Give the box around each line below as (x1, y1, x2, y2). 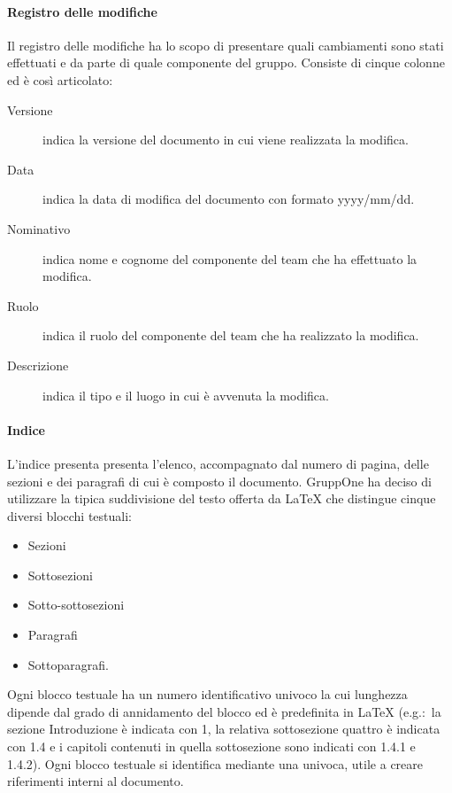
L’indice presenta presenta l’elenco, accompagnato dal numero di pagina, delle (7, 454, 429, 472)
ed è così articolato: (7, 70, 113, 89)
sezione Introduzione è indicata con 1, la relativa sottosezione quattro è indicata (7, 719, 441, 738)
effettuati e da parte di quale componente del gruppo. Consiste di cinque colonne (7, 53, 445, 72)
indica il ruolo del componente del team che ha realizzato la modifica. (42, 326, 419, 345)
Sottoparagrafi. (27, 655, 109, 673)
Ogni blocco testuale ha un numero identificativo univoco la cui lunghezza (7, 685, 408, 704)
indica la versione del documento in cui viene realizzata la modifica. (42, 130, 409, 149)
